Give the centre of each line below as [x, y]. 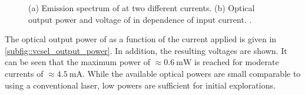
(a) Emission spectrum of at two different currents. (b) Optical [142, 8]
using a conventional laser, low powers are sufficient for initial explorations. [140, 85]
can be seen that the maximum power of [78, 62]
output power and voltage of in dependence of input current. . [140, 19]
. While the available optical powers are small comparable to [191, 73]
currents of [24, 73]
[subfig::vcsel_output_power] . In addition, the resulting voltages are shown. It [146, 50]
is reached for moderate [237, 62]
